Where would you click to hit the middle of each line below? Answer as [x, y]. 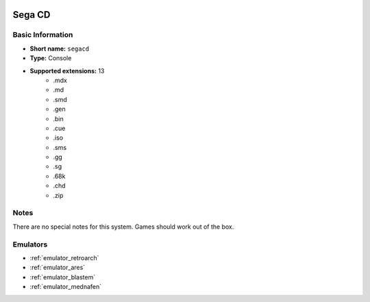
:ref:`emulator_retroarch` [64, 257]
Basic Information [43, 35]
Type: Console [51, 58]
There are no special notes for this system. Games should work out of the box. [123, 227]
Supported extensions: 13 [67, 71]
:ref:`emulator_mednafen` [66, 287]
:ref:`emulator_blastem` [63, 277]
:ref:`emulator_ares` [58, 268]
